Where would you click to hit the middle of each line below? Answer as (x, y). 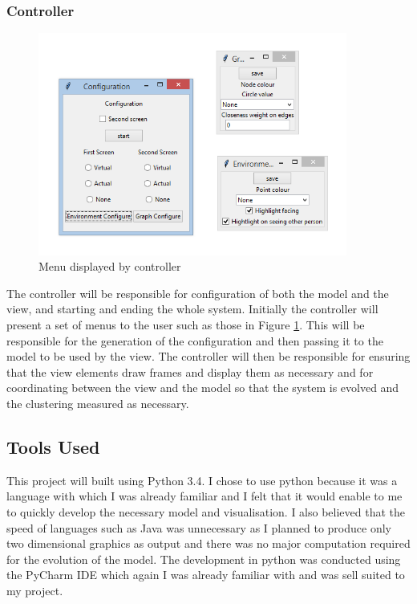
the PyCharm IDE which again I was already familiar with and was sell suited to (206, 575)
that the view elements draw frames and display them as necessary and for (190, 371)
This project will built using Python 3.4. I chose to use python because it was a (202, 480)
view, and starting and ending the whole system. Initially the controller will (192, 309)
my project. (35, 590)
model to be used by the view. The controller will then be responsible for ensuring (208, 356)
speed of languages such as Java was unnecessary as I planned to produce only (199, 527)
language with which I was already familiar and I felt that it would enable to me (204, 496)
